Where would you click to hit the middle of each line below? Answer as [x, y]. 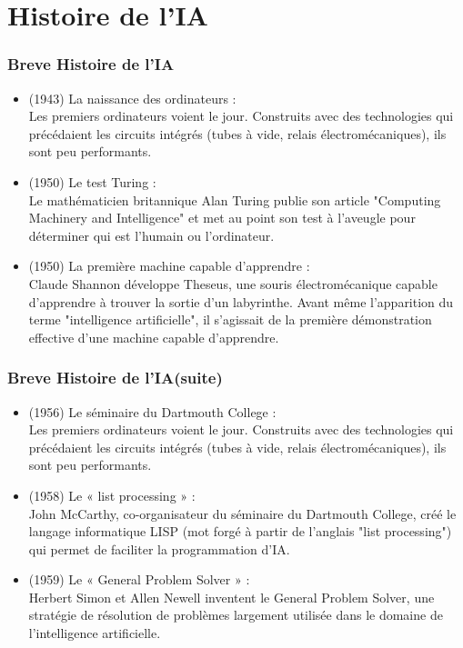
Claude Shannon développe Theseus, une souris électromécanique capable [233, 283]
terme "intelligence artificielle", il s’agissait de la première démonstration [230, 319]
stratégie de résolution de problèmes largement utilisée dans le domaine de [236, 615]
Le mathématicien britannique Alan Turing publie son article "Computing [235, 199]
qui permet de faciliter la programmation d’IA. [159, 548]
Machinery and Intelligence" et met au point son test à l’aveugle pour [222, 218]
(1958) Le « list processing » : [112, 495]
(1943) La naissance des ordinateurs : [132, 98]
